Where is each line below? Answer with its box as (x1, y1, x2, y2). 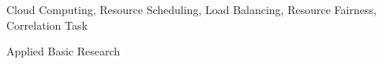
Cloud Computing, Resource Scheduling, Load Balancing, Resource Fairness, (6, 2, 376, 17)
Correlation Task (6, 16, 88, 33)
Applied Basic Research (6, 43, 121, 59)
